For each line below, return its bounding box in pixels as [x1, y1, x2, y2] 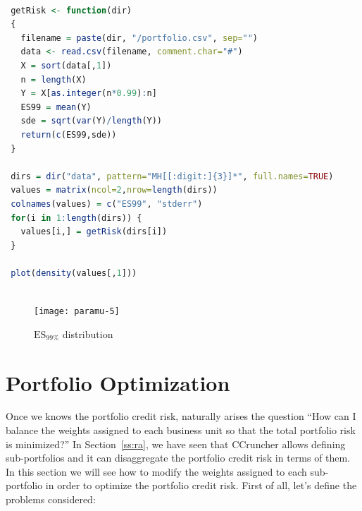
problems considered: [6, 492, 96, 506]
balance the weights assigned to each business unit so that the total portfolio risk [6, 423, 356, 438]
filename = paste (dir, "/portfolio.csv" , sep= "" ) [20, 32, 258, 43]
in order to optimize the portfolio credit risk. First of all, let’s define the [45, 478, 357, 493]
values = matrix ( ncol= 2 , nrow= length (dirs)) [11, 185, 218, 196]
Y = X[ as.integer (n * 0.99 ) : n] [20, 88, 157, 99]
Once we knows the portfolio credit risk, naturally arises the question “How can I [6, 409, 356, 423]
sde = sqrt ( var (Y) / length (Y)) [20, 116, 163, 126]
